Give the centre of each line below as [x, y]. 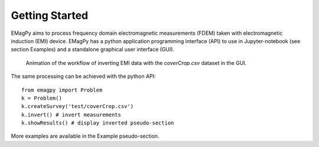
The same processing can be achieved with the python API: [83, 76]
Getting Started [50, 15]
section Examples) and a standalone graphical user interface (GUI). [92, 50]
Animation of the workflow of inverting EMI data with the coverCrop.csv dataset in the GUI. [136, 63]
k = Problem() [42, 98]
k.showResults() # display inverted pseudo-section [98, 123]
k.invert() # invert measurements [71, 115]
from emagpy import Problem [62, 90]
